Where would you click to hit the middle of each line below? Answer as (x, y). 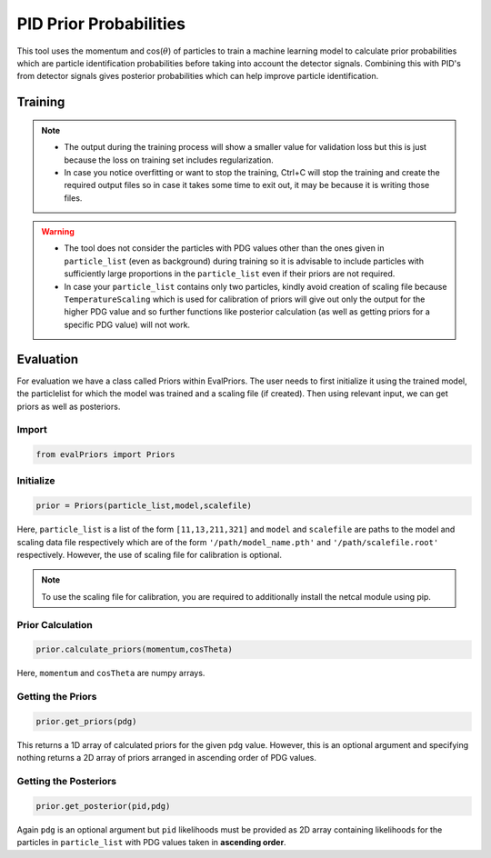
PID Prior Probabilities (101, 24)
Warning (58, 232)
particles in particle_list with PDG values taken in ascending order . (151, 843)
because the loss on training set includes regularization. (169, 160)
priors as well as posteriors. (69, 406)
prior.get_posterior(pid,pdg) (103, 806)
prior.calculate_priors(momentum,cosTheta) (135, 649)
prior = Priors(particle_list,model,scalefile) (144, 506)
